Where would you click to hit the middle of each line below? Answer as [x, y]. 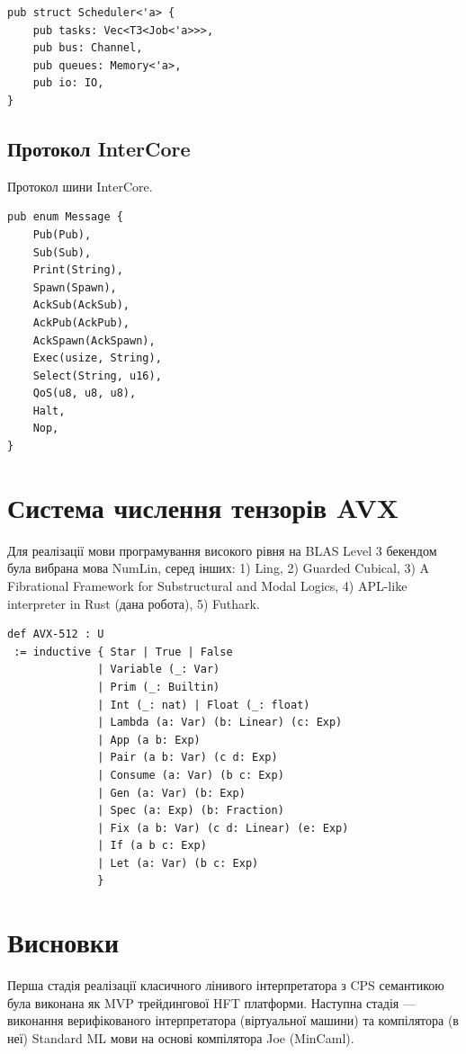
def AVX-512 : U [56, 634]
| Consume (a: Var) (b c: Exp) [191, 775]
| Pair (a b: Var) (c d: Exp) [188, 758]
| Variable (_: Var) [159, 670]
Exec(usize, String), [97, 358]
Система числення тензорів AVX [203, 507]
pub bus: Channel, [88, 48]
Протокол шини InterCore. [80, 186]
